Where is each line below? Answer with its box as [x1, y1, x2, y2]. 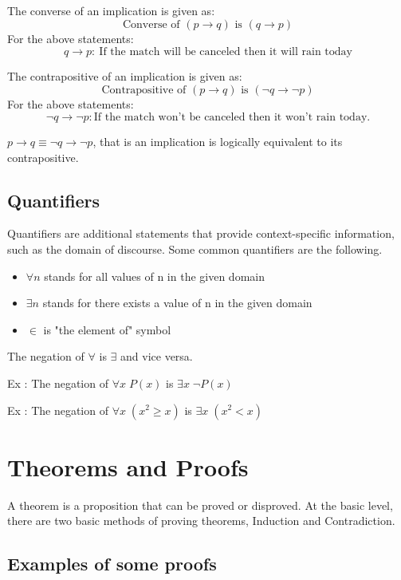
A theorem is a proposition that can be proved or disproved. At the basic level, [7, 496, 393, 513]
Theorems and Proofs [7, 450, 249, 483]
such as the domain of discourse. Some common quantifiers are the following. [7, 240, 383, 257]
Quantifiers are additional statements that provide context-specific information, [7, 225, 395, 242]
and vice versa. [120, 348, 193, 365]
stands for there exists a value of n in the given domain [42, 294, 313, 311]
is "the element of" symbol [43, 321, 171, 337]
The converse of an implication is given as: [7, 2, 215, 18]
